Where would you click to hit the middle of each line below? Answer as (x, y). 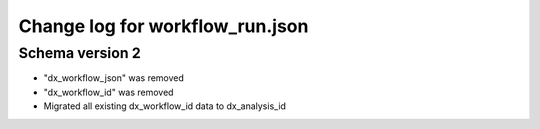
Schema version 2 (80, 53)
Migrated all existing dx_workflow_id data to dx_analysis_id (165, 106)
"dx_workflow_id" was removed (108, 92)
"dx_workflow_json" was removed (114, 78)
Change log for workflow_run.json (163, 26)
